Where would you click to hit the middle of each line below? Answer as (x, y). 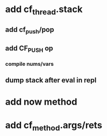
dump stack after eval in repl (51, 80)
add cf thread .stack (44, 10)
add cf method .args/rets (54, 126)
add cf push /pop (30, 30)
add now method (41, 102)
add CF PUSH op (29, 49)
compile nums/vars (30, 64)
